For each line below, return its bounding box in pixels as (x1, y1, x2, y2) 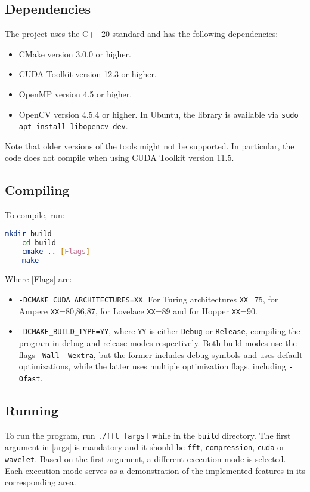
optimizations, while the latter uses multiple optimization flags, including (18, 360, 286, 372)
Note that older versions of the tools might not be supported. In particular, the (5, 139, 294, 152)
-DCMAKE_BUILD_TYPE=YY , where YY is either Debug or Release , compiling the (18, 325, 300, 337)
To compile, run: (5, 209, 65, 221)
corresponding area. (5, 476, 76, 488)
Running (5, 401, 58, 419)
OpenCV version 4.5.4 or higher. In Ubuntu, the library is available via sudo (18, 108, 299, 120)
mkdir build (5, 229, 52, 238)
